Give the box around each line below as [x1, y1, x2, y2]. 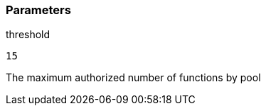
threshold [6, 28, 50, 41]
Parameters [6, 3, 71, 17]
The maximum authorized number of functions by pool [6, 71, 261, 84]
